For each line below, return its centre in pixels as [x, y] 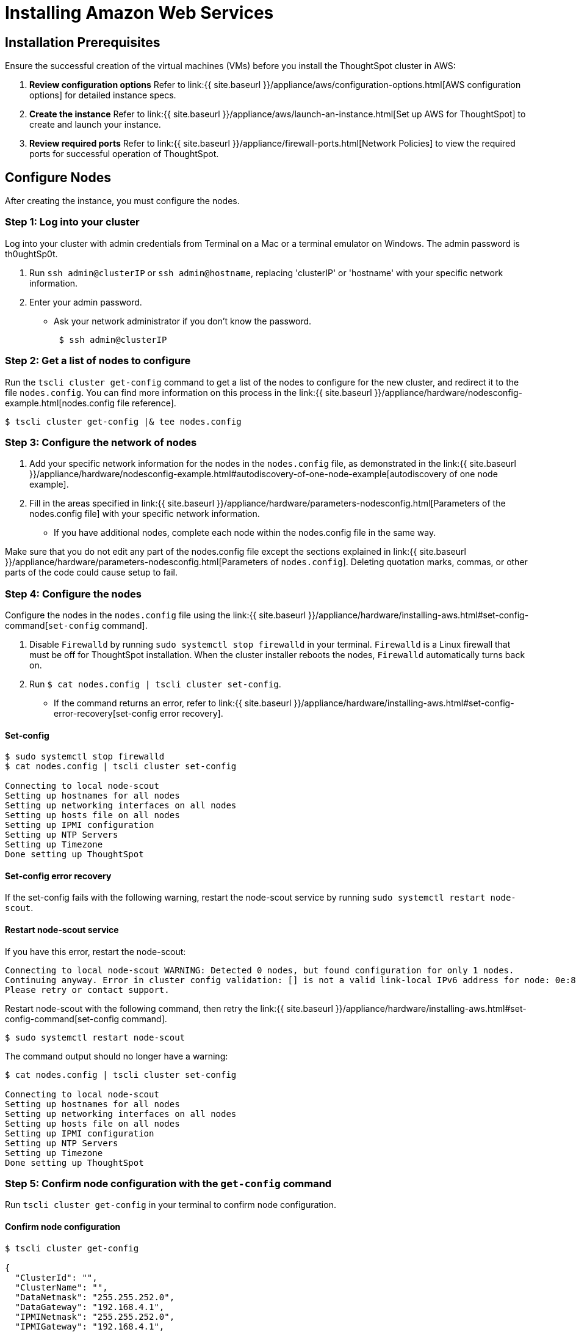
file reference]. [146, 403]
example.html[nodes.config [60, 403]
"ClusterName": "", [61, 1287]
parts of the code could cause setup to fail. [92, 573]
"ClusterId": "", [56, 1277]
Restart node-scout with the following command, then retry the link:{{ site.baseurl [169, 1008]
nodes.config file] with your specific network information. [145, 514]
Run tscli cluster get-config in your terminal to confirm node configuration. [171, 1205]
